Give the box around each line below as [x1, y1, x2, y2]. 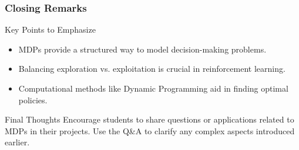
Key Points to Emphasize [5, 23, 96, 36]
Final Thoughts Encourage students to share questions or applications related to [5, 113, 294, 125]
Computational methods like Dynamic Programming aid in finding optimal [18, 82, 288, 94]
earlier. [5, 136, 30, 148]
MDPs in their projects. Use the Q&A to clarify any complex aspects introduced [5, 124, 295, 137]
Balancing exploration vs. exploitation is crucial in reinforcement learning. [18, 62, 285, 75]
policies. [18, 93, 48, 106]
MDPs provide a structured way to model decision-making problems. [18, 43, 267, 55]
